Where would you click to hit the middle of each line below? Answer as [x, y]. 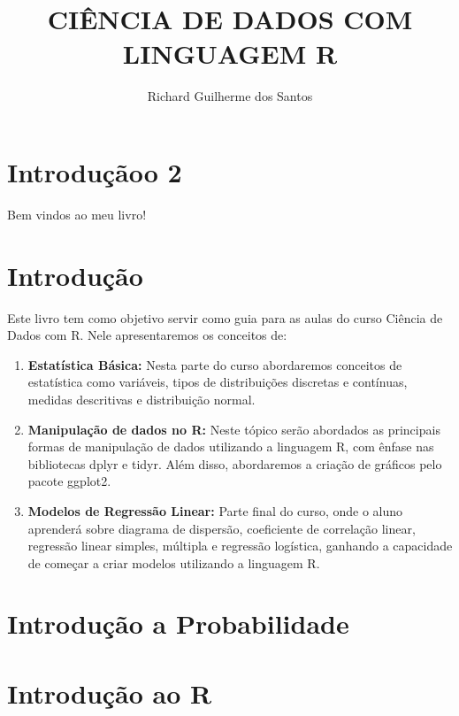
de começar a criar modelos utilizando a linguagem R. [174, 562]
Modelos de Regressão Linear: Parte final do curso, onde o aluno [215, 510]
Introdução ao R [110, 693]
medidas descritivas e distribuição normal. [142, 399]
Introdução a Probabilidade [178, 624]
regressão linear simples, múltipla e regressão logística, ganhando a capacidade [240, 546]
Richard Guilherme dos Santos [230, 96]
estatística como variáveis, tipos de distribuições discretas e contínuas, [218, 382]
